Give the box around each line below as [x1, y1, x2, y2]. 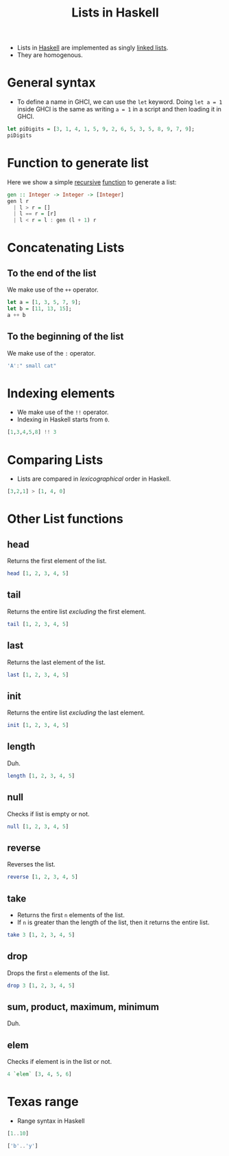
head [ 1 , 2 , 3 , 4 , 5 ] [7, 570, 69, 577]
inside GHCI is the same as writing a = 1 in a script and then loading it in [16, 105, 221, 113]
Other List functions [7, 511, 123, 527]
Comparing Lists [7, 452, 104, 468]
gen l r [7, 197, 29, 204]
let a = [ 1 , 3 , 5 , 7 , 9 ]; [7, 299, 81, 306]
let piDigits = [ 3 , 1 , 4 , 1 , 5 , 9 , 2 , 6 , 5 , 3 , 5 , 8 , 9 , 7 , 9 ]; [7, 126, 195, 133]
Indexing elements [7, 385, 115, 401]
